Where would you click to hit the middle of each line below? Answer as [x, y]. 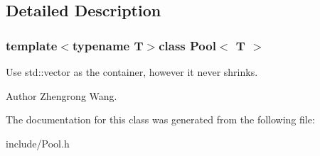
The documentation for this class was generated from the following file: [160, 119]
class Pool [187, 45]
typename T [108, 45]
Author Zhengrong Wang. [62, 95]
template [32, 45]
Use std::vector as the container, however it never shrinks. [132, 72]
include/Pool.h [38, 143]
